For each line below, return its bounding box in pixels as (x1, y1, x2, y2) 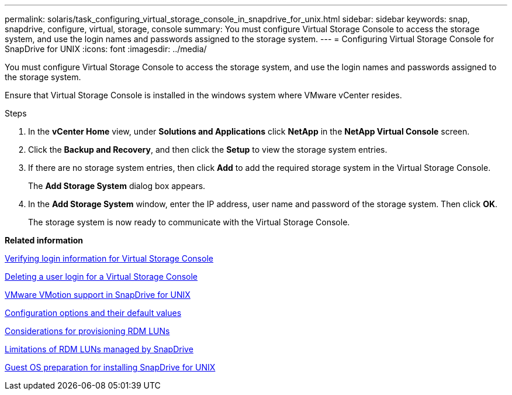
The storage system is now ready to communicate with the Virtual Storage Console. (28, 217, 350, 227)
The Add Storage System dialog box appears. (28, 181, 206, 191)
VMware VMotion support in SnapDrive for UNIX (5, 290, 191, 300)
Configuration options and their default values (5, 308, 182, 318)
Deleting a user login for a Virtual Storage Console (5, 272, 198, 281)
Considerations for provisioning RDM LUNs (5, 326, 170, 336)
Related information (5, 235, 84, 245)
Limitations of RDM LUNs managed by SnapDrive (5, 344, 193, 354)
